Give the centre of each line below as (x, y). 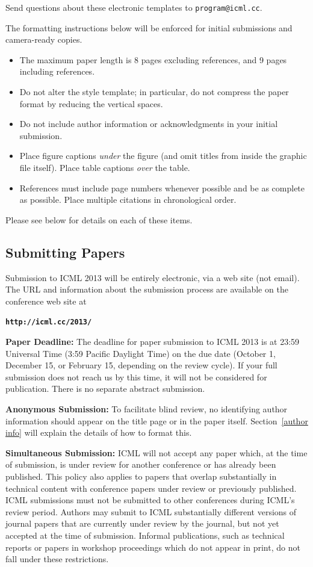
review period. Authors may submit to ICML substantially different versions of (151, 511)
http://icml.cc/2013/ (49, 322)
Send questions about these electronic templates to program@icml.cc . (134, 7)
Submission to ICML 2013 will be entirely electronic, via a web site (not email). (153, 277)
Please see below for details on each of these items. (99, 219)
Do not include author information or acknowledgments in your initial (149, 124)
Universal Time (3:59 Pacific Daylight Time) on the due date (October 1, (141, 353)
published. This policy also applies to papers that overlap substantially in (141, 476)
